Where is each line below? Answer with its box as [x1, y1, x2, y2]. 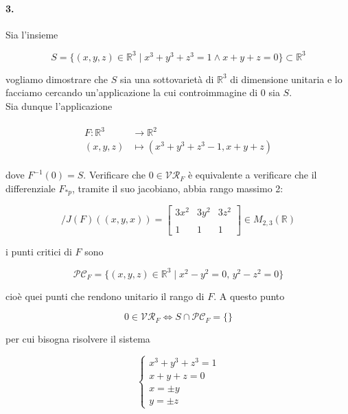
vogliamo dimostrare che [5, 71, 108, 86]
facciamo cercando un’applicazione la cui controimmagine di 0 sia [5, 85, 280, 100]
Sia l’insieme [5, 27, 58, 41]
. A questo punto [213, 288, 285, 303]
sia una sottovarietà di [120, 71, 214, 86]
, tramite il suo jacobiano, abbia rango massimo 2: [72, 181, 283, 195]
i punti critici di [5, 244, 72, 258]
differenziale [5, 181, 56, 195]
